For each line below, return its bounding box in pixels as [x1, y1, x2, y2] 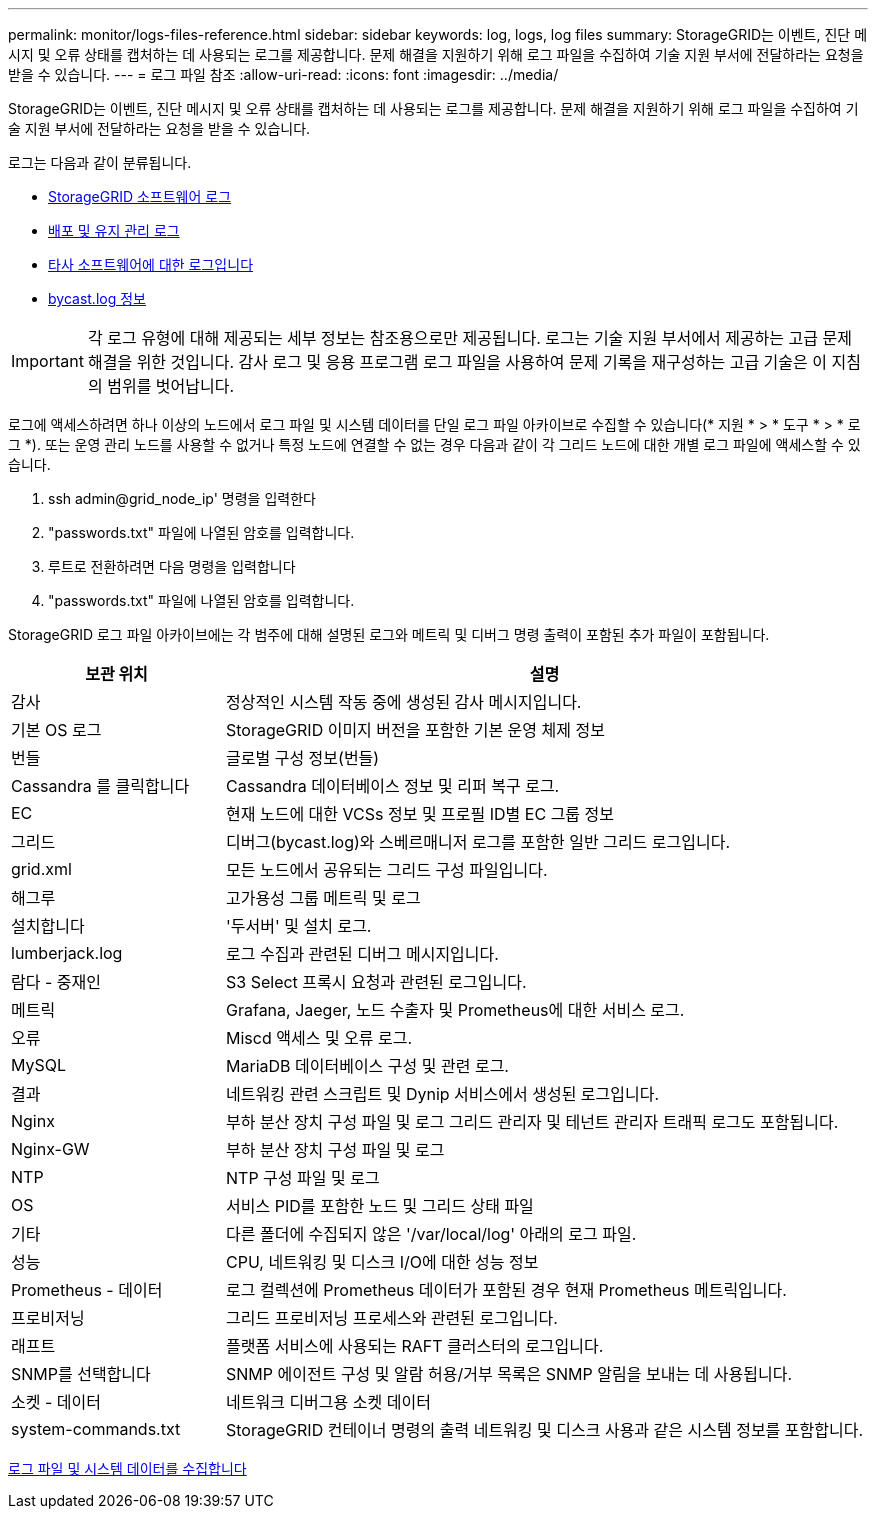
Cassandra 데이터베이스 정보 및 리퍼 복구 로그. [226, 776, 560, 796]
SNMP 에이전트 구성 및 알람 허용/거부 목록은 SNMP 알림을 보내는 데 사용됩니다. [226, 1364, 793, 1384]
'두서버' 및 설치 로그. [226, 916, 372, 936]
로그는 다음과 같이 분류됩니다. [8, 154, 192, 171]
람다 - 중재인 [11, 972, 101, 992]
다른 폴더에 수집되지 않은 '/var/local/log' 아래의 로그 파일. [226, 1224, 637, 1244]
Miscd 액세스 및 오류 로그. [226, 1028, 413, 1048]
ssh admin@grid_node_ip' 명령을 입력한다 [48, 490, 316, 507]
